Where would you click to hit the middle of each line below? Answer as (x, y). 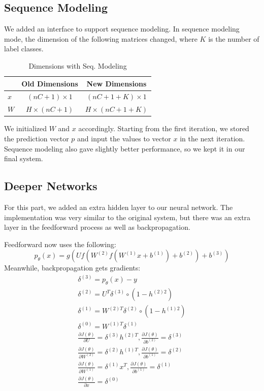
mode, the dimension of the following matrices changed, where (101, 38)
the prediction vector (37, 138)
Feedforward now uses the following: (60, 244)
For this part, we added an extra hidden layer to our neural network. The (119, 207)
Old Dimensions (50, 83)
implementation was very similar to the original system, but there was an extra (127, 217)
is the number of (234, 38)
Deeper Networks (51, 186)
